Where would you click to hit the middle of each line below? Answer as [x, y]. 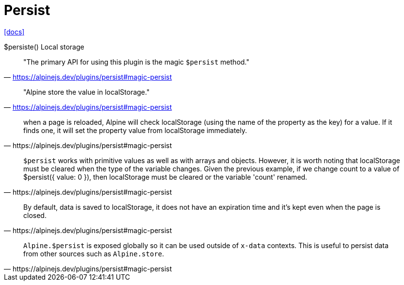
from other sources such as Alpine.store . [94, 253]
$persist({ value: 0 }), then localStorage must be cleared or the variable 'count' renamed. [165, 177]
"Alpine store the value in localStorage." [87, 92]
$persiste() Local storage [44, 47]
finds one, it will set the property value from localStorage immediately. [135, 130]
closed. [35, 215]
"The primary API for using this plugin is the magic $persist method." [137, 62]
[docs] [14, 32]
